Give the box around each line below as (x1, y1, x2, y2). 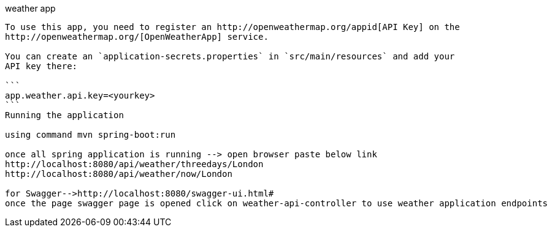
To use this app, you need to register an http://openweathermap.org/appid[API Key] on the (5, 22, 460, 32)
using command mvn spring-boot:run (5, 130, 176, 140)
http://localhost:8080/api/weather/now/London (5, 169, 232, 179)
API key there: (5, 61, 78, 71)
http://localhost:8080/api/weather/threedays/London (5, 159, 264, 169)
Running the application (5, 110, 124, 120)
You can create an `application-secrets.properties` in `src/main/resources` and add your (5, 51, 455, 61)
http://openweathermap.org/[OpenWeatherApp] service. (5, 32, 269, 42)
